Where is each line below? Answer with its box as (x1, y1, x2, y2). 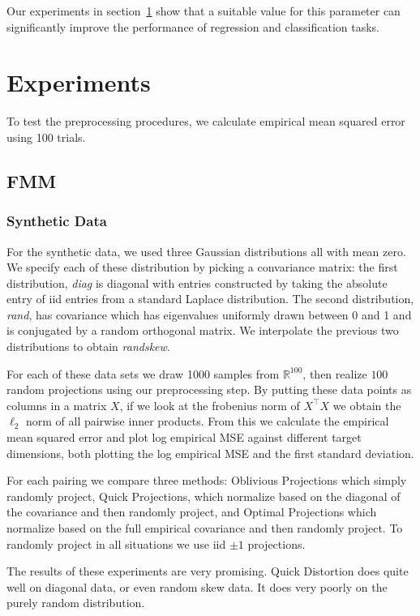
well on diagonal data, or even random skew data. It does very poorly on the (6, 578, 388, 595)
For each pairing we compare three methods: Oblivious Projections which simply (6, 472, 407, 489)
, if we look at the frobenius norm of (119, 396, 300, 413)
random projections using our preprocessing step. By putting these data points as (6, 381, 412, 398)
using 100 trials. (6, 128, 86, 145)
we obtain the (332, 396, 401, 413)
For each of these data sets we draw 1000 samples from (6, 365, 280, 382)
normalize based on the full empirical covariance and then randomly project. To (6, 520, 403, 536)
